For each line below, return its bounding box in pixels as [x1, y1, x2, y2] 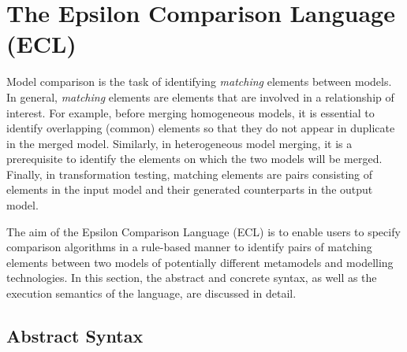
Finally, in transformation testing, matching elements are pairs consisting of [6, 165, 373, 182]
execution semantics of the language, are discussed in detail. [6, 285, 297, 302]
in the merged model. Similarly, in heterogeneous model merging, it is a [6, 135, 353, 151]
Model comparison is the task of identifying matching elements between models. [6, 73, 392, 90]
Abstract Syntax [6, 324, 144, 348]
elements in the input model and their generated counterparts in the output [6, 181, 373, 198]
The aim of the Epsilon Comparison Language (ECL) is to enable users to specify [6, 223, 401, 239]
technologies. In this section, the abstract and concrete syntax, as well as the [6, 269, 377, 286]
